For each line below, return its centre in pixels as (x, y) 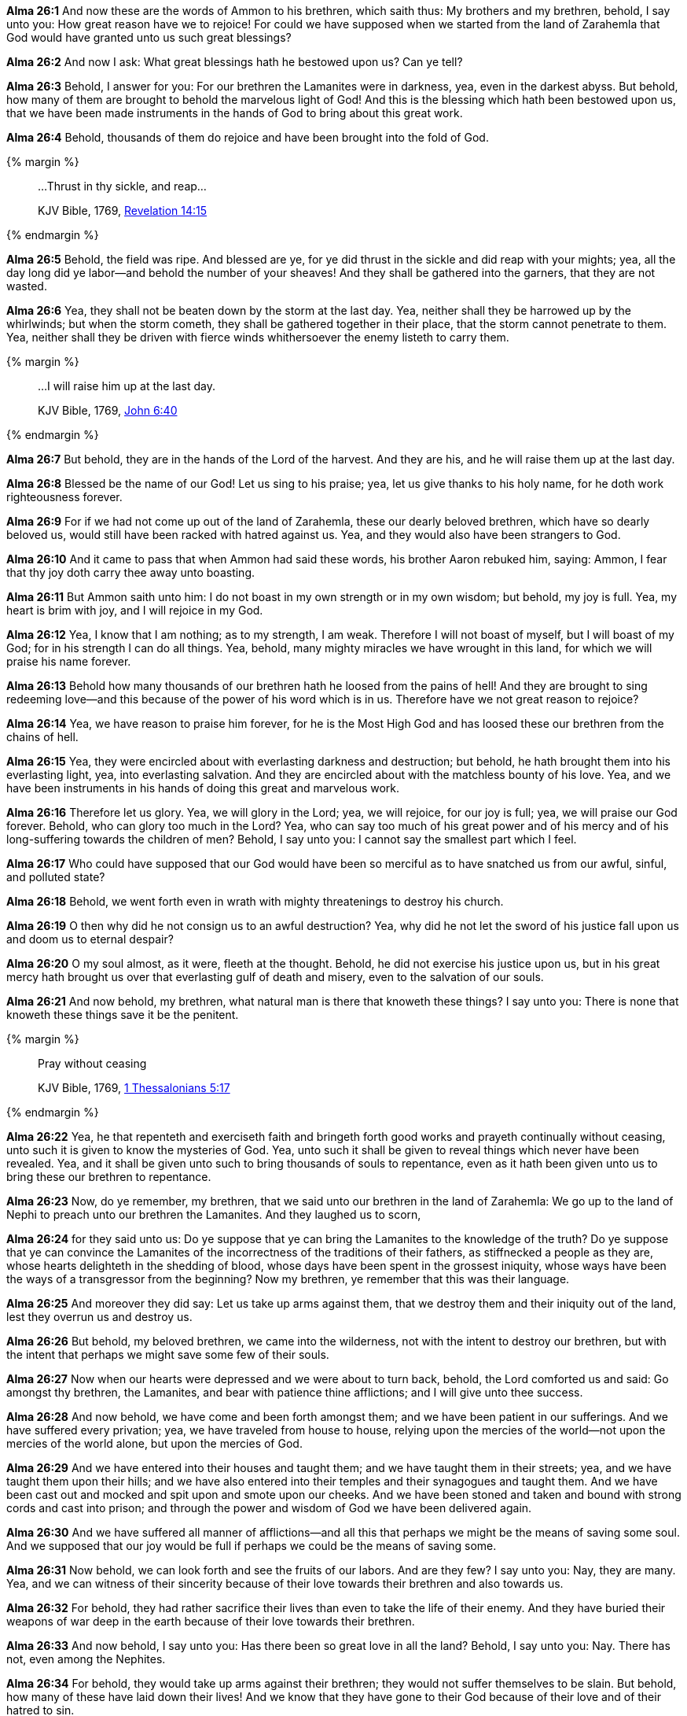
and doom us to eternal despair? (90, 939)
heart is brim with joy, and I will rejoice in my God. (135, 610)
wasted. (27, 286)
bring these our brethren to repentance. (109, 1177)
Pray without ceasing (92, 1063)
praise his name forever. (69, 661)
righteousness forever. (64, 497)
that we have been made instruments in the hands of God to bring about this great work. (235, 113)
